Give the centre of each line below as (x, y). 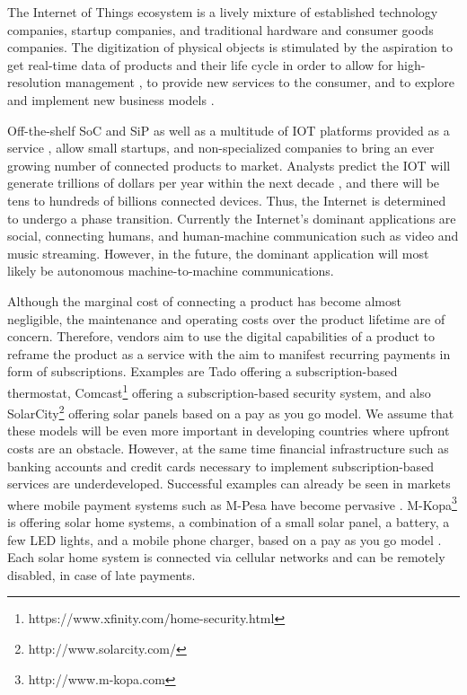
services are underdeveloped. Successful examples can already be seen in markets (229, 484)
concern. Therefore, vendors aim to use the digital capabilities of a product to (221, 336)
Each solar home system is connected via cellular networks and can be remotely (226, 557)
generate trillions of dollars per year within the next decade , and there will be (224, 183)
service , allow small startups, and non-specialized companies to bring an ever (221, 148)
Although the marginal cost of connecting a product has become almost (204, 300)
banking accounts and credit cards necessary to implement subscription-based (221, 466)
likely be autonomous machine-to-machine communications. (171, 271)
